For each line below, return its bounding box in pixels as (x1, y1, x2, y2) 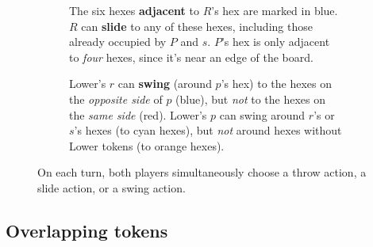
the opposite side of (69, 90, 163, 107)
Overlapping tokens (6, 218, 168, 242)
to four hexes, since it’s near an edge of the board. (69, 48, 313, 65)
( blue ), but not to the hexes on (175, 90, 326, 107)
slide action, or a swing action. (37, 179, 186, 196)
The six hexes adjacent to (69, 2, 199, 18)
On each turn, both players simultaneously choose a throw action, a (37, 164, 367, 180)
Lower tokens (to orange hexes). (69, 137, 225, 154)
